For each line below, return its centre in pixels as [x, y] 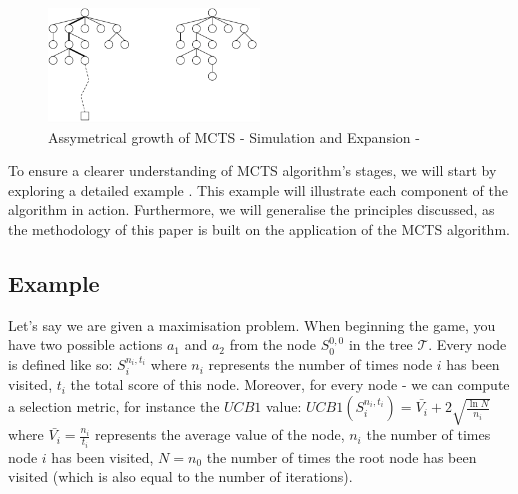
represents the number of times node [320, 364]
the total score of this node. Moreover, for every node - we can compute [290, 384]
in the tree [380, 344]
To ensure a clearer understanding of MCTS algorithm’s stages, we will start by [252, 170]
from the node [273, 344]
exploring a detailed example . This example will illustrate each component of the [258, 189]
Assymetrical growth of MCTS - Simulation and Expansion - [234, 136]
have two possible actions [85, 344]
